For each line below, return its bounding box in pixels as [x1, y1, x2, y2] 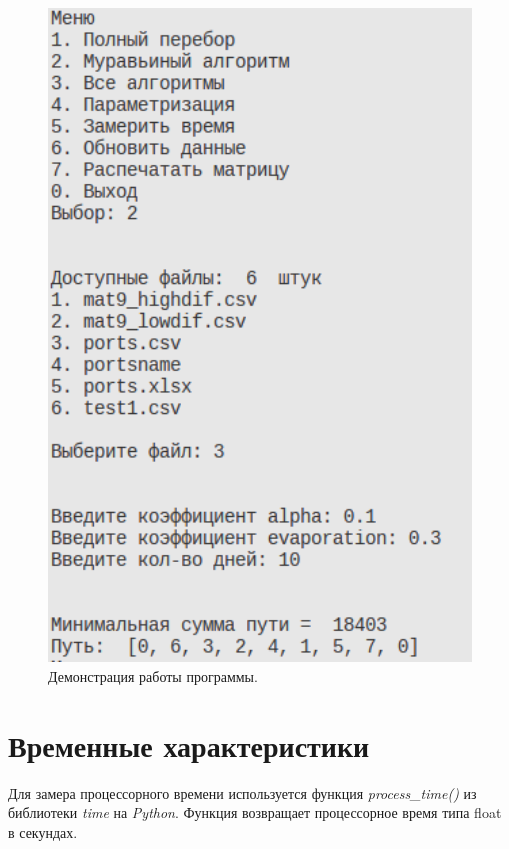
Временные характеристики [8, 724, 370, 765]
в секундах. [8, 821, 78, 842]
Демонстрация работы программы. [48, 665, 258, 686]
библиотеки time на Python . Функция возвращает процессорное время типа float [8, 802, 502, 823]
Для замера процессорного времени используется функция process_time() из [8, 782, 477, 803]
